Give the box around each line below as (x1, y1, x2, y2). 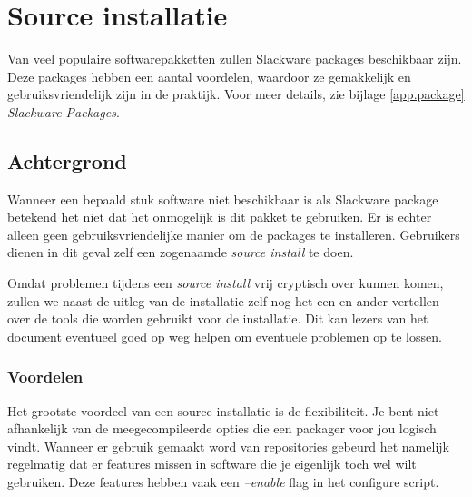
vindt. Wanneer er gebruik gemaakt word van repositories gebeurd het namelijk (7, 436, 449, 455)
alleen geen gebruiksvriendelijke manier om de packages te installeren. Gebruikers (7, 224, 460, 244)
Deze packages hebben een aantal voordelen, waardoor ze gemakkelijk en (7, 66, 411, 85)
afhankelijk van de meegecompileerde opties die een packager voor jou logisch (7, 419, 437, 438)
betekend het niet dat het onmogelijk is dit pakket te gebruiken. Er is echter (7, 207, 432, 226)
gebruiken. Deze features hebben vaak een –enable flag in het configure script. (7, 472, 439, 492)
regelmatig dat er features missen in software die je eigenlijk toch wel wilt (7, 454, 417, 473)
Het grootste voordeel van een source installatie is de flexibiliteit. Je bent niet (7, 401, 439, 420)
